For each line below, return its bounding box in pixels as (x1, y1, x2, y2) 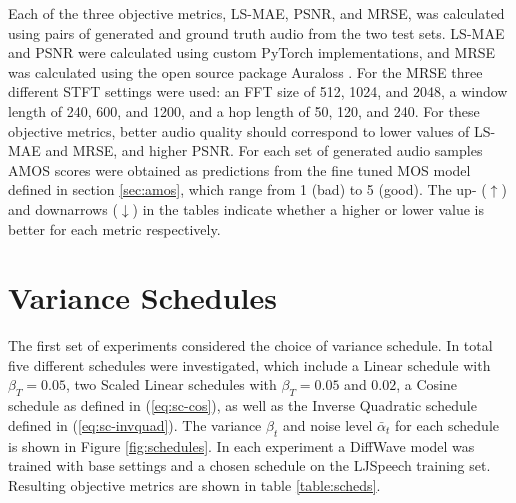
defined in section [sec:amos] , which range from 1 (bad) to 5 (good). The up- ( (8, 179, 487, 200)
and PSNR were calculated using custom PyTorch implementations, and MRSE (8, 42, 496, 63)
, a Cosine (396, 374, 457, 395)
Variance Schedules (8, 277, 277, 318)
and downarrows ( (8, 198, 118, 219)
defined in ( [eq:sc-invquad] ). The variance (8, 414, 262, 435)
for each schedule (395, 414, 499, 435)
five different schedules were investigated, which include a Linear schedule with (8, 354, 491, 375)
